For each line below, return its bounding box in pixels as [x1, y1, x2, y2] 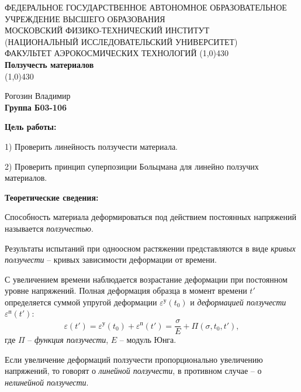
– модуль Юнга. [119, 333, 177, 346]
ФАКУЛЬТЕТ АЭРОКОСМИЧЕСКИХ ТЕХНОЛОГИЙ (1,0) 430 [5, 47, 229, 59]
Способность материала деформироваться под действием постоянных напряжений [5, 211, 296, 223]
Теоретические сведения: [5, 191, 99, 203]
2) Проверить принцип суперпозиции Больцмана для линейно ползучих [5, 160, 259, 172]
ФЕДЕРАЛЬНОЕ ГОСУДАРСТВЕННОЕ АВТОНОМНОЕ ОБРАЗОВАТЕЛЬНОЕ [5, 1, 287, 13]
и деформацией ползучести [190, 295, 286, 308]
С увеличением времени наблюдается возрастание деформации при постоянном [5, 273, 288, 285]
